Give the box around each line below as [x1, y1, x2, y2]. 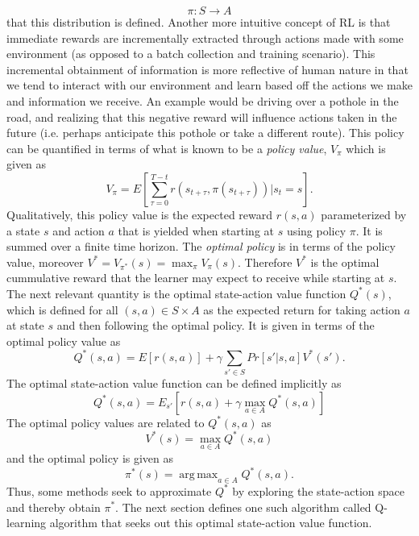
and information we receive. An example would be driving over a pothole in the [6, 92, 399, 109]
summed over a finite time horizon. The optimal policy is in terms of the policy [6, 238, 396, 255]
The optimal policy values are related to [6, 413, 205, 430]
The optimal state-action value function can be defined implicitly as [6, 375, 342, 392]
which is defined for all [6, 301, 118, 318]
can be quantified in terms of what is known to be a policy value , [6, 139, 327, 156]
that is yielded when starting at [118, 222, 274, 239]
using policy [286, 222, 346, 239]
